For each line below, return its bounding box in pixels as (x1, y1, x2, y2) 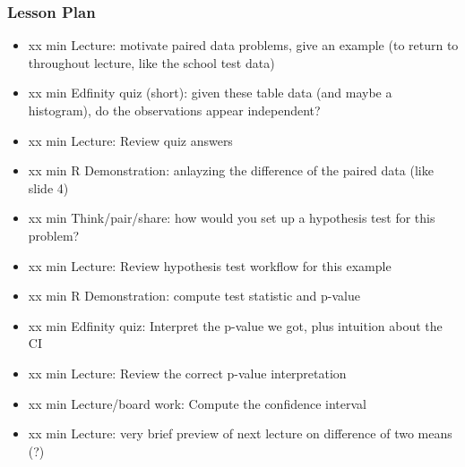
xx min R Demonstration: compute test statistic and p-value (28, 286, 360, 305)
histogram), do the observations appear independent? (28, 101, 321, 119)
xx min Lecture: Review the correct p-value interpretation (28, 363, 347, 382)
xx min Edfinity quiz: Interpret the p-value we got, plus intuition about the (28, 316, 443, 335)
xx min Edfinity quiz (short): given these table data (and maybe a (28, 83, 392, 102)
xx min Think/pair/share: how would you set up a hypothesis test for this (28, 208, 435, 227)
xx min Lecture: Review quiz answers (28, 131, 233, 149)
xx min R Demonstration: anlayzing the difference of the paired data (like (28, 161, 434, 180)
